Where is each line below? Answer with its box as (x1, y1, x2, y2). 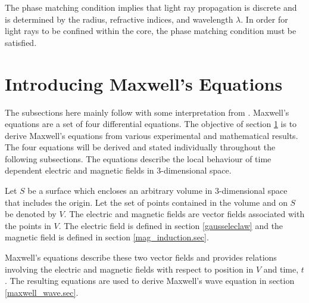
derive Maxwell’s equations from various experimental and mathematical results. (5, 129, 298, 141)
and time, (263, 262, 299, 275)
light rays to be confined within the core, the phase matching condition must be (5, 24, 296, 37)
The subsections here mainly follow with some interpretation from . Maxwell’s (5, 106, 289, 118)
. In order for (241, 13, 288, 25)
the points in (5, 219, 51, 231)
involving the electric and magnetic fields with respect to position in (5, 262, 254, 275)
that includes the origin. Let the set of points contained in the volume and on (5, 196, 288, 208)
